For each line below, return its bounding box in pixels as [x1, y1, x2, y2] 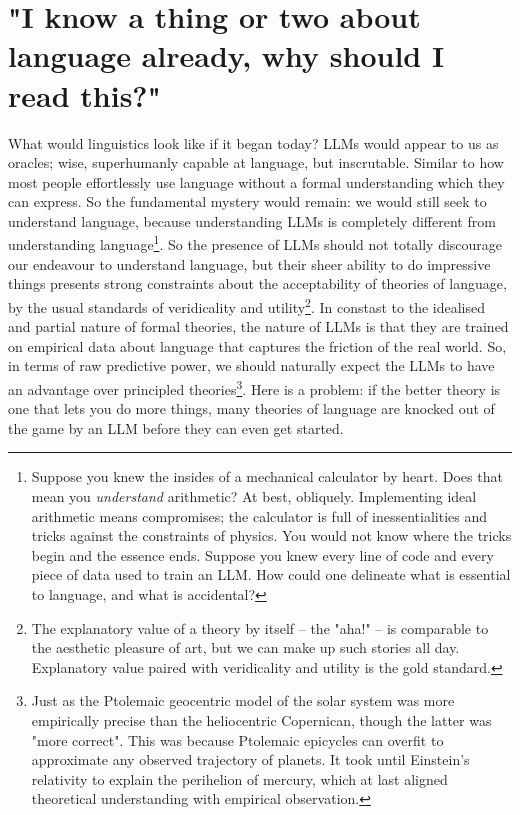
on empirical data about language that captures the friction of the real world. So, [8, 335, 507, 356]
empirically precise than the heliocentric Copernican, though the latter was [31, 709, 492, 730]
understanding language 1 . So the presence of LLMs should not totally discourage [8, 231, 503, 255]
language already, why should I [8, 35, 445, 76]
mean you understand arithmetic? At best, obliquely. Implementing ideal [31, 485, 477, 506]
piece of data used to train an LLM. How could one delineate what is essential [31, 564, 511, 585]
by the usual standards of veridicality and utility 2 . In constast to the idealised [8, 293, 485, 317]
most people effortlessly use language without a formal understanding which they [8, 171, 505, 192]
